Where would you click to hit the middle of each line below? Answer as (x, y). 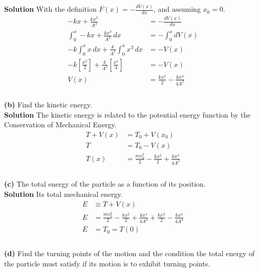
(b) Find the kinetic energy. (48, 105)
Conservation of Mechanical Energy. (60, 124)
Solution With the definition (50, 9)
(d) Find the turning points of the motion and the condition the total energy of (129, 253)
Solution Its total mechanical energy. (63, 194)
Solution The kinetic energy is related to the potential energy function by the (127, 114)
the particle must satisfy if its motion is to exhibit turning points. (107, 263)
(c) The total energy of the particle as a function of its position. (105, 184)
